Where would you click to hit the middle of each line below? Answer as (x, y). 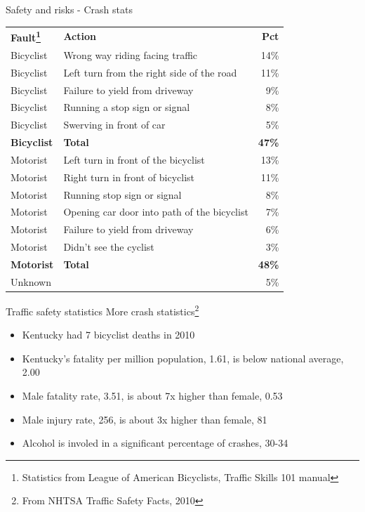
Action (80, 36)
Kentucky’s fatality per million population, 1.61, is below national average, (183, 358)
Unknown (31, 281)
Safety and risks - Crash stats (69, 9)
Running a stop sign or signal (127, 107)
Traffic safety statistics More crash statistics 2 (102, 310)
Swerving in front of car (114, 125)
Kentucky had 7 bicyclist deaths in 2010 (108, 335)
